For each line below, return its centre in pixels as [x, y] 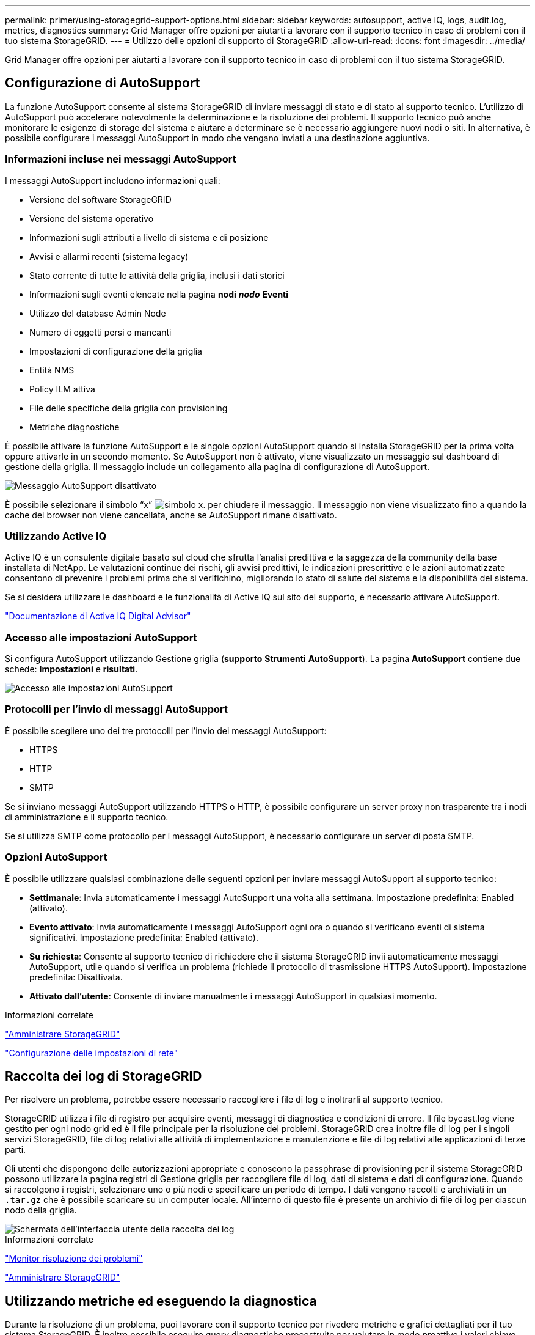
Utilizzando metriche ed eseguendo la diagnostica [161, 1301]
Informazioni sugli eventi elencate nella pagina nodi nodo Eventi [159, 294]
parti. [16, 1150]
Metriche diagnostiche [75, 427]
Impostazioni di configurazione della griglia [116, 351]
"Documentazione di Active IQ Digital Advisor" [98, 616]
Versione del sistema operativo [92, 218]
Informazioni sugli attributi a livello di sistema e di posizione [149, 237]
